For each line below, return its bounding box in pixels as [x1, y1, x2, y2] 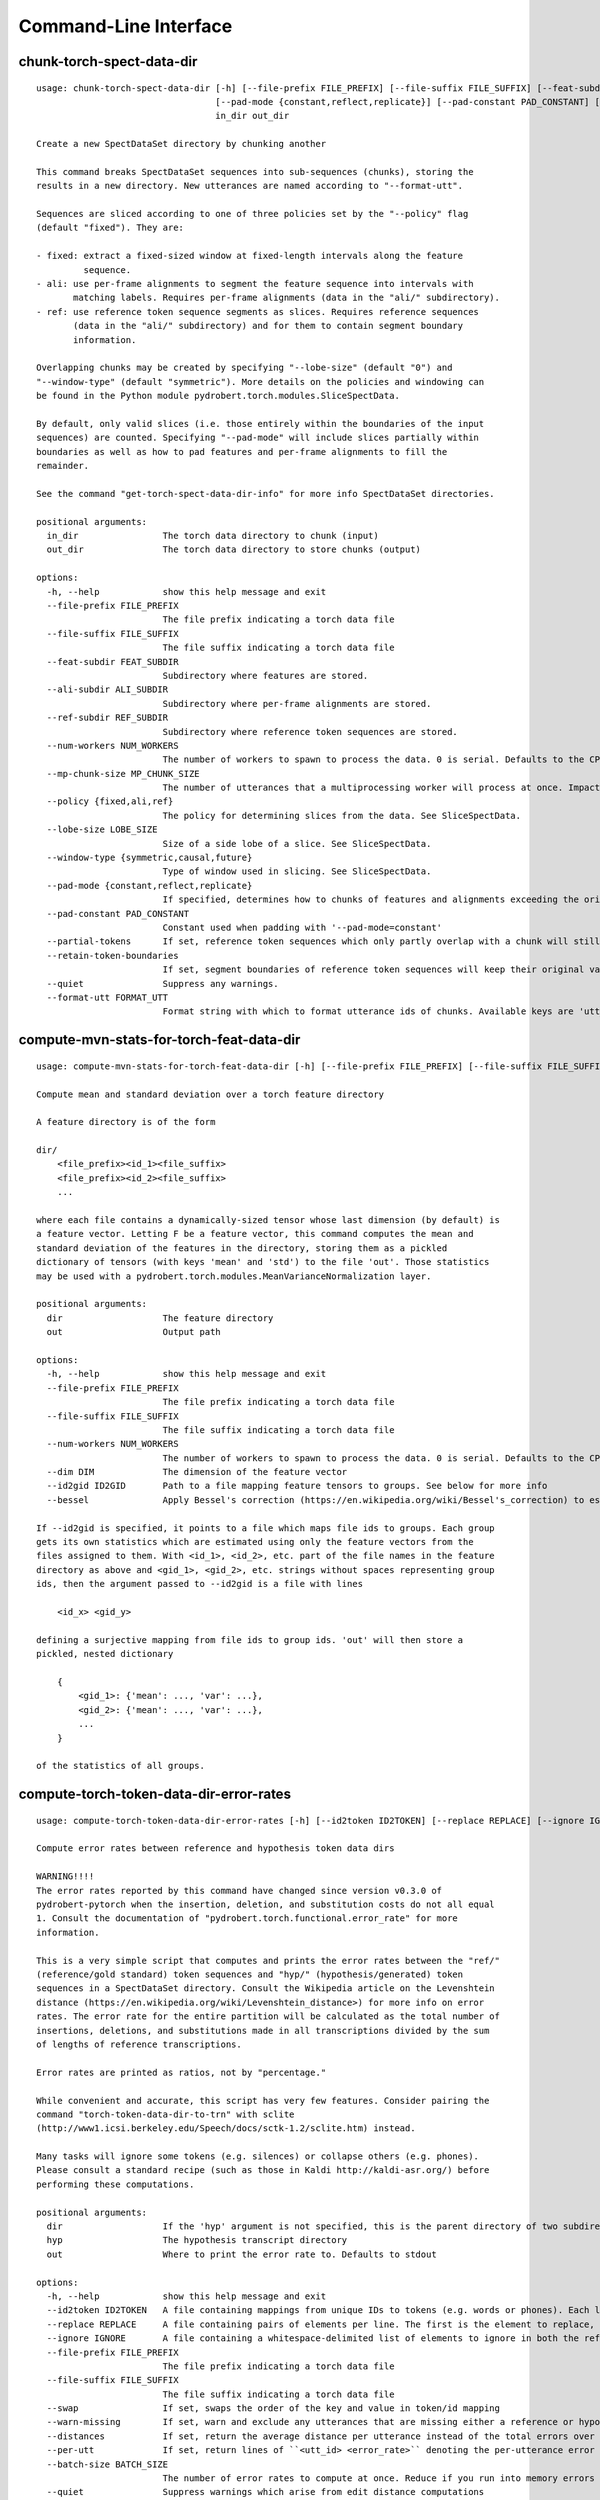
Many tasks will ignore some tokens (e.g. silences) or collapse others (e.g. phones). [36, 2151, 480, 2162]
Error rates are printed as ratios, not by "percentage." [36, 2066, 327, 2078]
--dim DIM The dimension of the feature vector [46, 1466, 348, 1478]
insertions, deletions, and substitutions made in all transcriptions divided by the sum [36, 2025, 490, 2036]
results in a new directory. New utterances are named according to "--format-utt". [36, 180, 464, 192]
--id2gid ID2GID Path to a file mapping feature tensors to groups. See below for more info [46, 1480, 548, 1492]
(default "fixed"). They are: [36, 222, 185, 234]
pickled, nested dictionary [36, 1648, 174, 1660]
